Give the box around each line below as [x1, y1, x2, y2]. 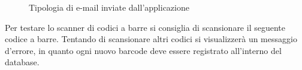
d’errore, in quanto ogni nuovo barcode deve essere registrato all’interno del [5, 44, 282, 56]
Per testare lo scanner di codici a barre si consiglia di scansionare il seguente [5, 21, 285, 33]
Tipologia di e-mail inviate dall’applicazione [29, 1, 189, 13]
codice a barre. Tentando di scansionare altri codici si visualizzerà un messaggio [5, 33, 297, 45]
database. [5, 56, 40, 68]
